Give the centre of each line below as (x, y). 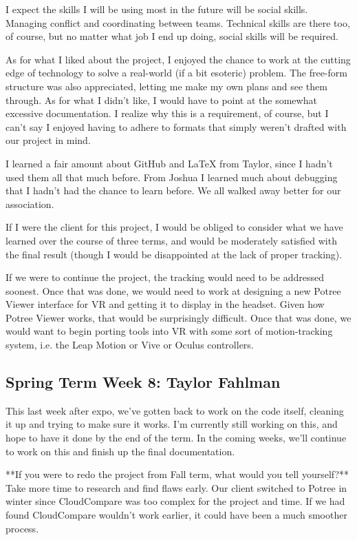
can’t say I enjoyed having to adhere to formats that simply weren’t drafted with (176, 126)
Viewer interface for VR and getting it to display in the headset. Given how (165, 304)
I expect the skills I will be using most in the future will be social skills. (157, 9)
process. (22, 528)
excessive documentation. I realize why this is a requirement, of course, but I (167, 113)
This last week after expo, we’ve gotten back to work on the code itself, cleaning (175, 410)
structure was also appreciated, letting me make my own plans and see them (166, 86)
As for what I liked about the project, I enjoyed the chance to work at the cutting (178, 59)
